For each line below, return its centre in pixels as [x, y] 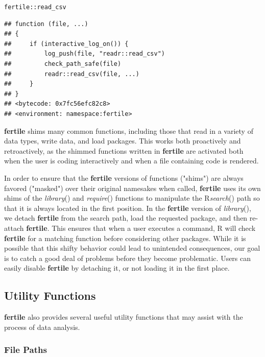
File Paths [26, 350]
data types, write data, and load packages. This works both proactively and [123, 141]
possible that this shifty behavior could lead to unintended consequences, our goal [132, 248]
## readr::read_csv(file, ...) [72, 74]
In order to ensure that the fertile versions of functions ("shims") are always [124, 177]
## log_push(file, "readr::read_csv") [85, 54]
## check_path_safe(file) [63, 64]
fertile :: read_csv [35, 7]
